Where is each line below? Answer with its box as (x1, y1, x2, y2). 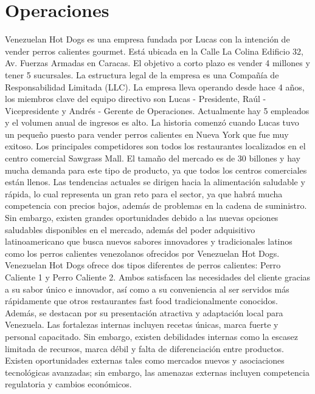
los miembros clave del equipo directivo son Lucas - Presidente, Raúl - (5, 92, 266, 105)
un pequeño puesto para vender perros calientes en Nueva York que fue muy (5, 127, 289, 140)
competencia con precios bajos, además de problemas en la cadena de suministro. (5, 199, 307, 212)
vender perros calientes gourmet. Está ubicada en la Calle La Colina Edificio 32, (5, 44, 303, 57)
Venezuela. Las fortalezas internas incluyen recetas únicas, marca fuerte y (5, 318, 279, 331)
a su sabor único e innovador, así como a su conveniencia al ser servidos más (5, 282, 289, 295)
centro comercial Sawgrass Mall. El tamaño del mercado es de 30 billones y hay (5, 152, 300, 165)
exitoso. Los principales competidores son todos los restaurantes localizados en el (5, 140, 306, 152)
